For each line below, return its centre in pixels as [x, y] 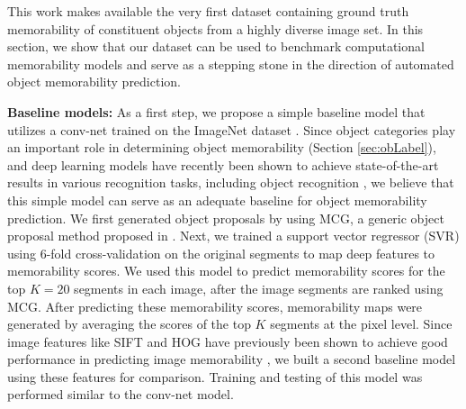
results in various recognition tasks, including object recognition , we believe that [231, 182]
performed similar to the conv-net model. [121, 394]
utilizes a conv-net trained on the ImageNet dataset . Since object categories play [232, 129]
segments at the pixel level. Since [361, 324]
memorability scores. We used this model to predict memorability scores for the [226, 271]
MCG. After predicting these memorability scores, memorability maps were [215, 306]
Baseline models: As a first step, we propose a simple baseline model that [216, 111]
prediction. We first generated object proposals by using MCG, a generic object [226, 218]
